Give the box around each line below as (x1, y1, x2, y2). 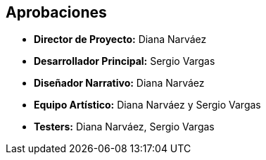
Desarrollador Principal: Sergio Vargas (34, 55, 215, 68)
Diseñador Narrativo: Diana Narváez (34, 77, 205, 90)
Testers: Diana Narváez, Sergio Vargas (34, 121, 215, 133)
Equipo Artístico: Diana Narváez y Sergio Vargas (34, 99, 261, 111)
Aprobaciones (6, 4, 107, 21)
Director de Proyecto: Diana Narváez (34, 33, 207, 46)
